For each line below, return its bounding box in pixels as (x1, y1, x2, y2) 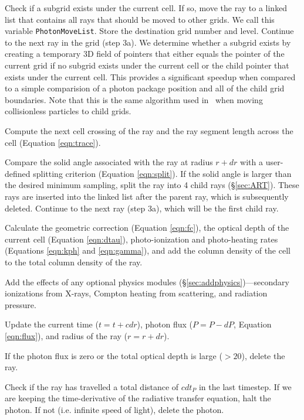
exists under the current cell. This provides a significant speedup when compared (5, 70, 296, 83)
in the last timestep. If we (198, 380, 292, 392)
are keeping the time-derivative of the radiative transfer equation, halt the (5, 392, 271, 404)
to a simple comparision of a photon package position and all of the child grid (5, 82, 285, 94)
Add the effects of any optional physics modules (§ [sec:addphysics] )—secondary (5, 275, 289, 288)
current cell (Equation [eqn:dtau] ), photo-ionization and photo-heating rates (5, 233, 278, 245)
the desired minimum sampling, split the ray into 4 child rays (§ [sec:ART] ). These (5, 179, 299, 191)
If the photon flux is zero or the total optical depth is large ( (5, 349, 222, 361)
